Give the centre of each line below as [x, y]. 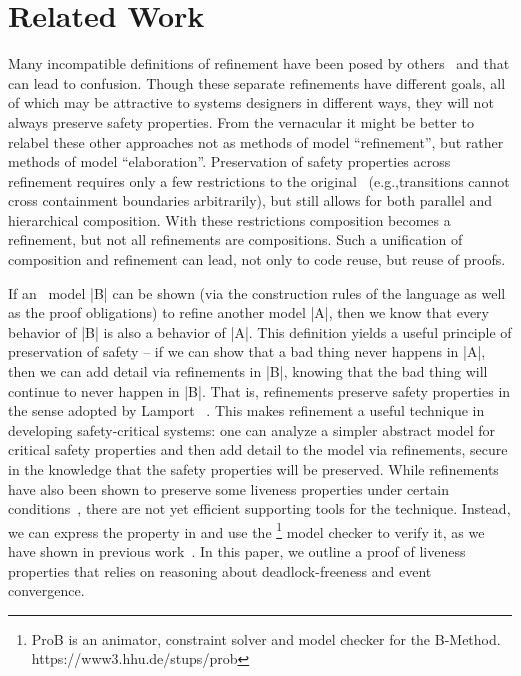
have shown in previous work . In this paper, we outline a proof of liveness [237, 551]
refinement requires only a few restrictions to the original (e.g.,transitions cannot [259, 180]
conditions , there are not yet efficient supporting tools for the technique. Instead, [259, 508]
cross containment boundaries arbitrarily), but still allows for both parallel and [250, 200]
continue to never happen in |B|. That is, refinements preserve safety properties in [259, 390]
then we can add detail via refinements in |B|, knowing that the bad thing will [248, 371]
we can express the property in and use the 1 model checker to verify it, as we [246, 530]
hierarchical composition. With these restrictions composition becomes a [229, 219]
